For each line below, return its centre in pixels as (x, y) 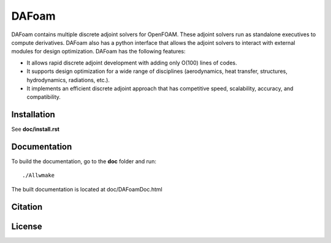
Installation (33, 114)
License (27, 226)
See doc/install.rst (35, 129)
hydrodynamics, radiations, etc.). (68, 80)
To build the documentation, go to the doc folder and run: (84, 161)
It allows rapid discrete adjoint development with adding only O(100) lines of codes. (132, 63)
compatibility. (44, 97)
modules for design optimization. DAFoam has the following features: (99, 52)
